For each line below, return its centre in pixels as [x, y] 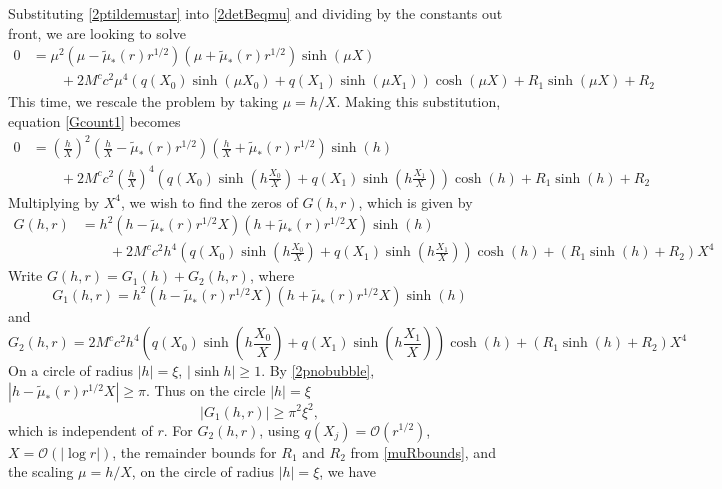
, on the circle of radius [202, 471]
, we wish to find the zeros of [209, 201]
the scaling [41, 471]
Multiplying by [54, 201]
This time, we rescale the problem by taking [143, 101]
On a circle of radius [70, 370]
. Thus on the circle [205, 390]
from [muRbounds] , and [423, 451]
